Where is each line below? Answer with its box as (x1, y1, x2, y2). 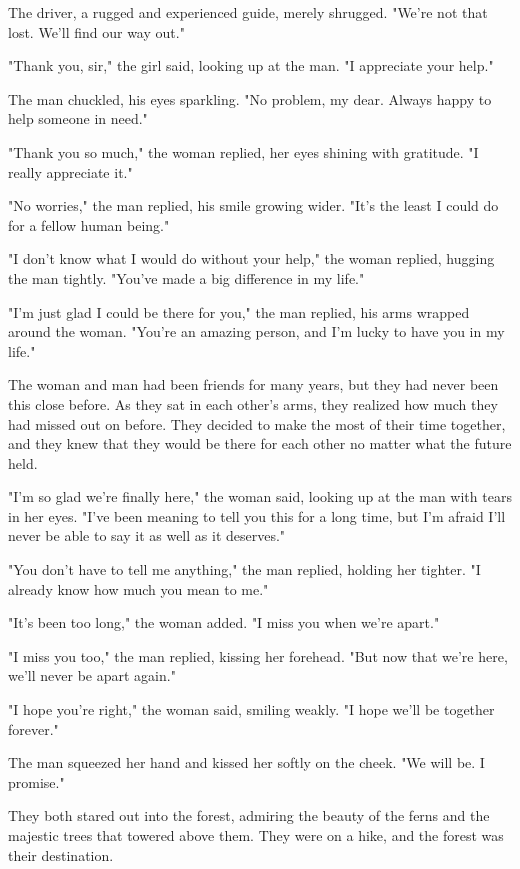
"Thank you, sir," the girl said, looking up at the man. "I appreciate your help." (8, 55, 494, 76)
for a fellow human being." (8, 214, 170, 235)
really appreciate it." (8, 161, 133, 182)
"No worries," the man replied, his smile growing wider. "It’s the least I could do (8, 195, 499, 216)
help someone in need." (8, 108, 148, 129)
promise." (8, 771, 65, 792)
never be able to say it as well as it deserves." (8, 525, 286, 546)
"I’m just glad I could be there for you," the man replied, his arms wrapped (8, 301, 470, 322)
